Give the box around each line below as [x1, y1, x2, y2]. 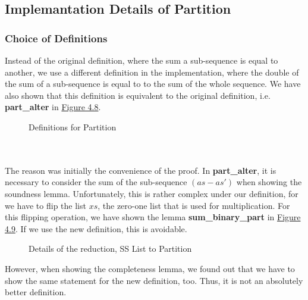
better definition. [5, 286, 67, 298]
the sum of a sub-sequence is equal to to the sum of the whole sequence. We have [5, 77, 301, 90]
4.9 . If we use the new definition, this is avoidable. [5, 222, 187, 235]
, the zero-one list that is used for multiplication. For [98, 199, 290, 211]
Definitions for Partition [29, 120, 117, 133]
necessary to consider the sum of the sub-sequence [5, 176, 187, 188]
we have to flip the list [5, 199, 86, 211]
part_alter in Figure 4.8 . [5, 101, 101, 113]
